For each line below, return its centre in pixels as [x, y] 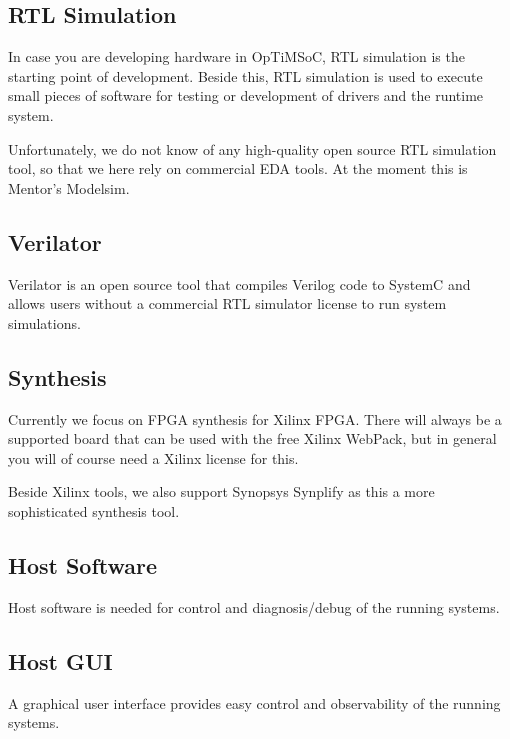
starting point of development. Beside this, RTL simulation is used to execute [245, 75]
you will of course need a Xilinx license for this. [153, 457]
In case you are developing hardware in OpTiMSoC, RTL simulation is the [236, 56]
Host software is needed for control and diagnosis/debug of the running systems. [254, 606]
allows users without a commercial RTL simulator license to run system [227, 303]
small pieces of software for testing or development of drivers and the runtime [246, 95]
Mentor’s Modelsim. [69, 187]
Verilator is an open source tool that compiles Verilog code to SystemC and [239, 283]
